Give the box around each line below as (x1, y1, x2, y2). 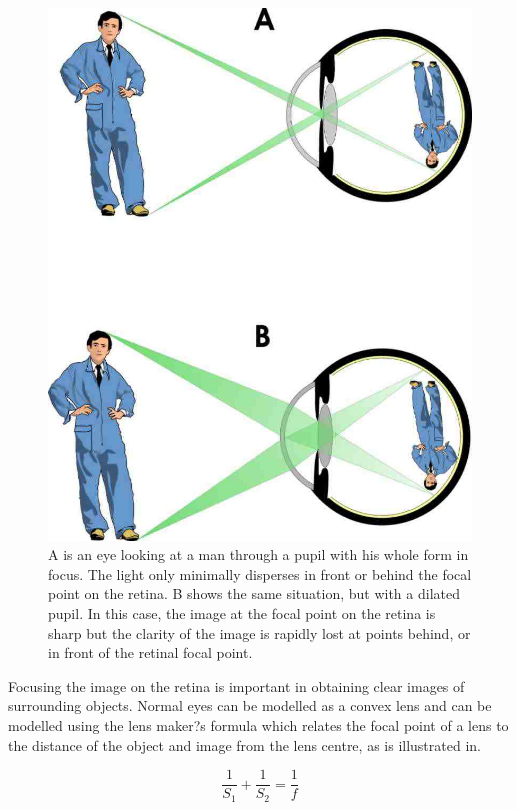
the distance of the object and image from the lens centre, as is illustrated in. (8, 734, 481, 755)
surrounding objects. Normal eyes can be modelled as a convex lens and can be (8, 695, 492, 716)
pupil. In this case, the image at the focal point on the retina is (48, 603, 436, 624)
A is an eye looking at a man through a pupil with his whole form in (48, 544, 469, 565)
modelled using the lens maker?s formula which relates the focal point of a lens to (8, 714, 509, 735)
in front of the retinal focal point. (48, 642, 253, 663)
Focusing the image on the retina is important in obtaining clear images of (8, 675, 465, 696)
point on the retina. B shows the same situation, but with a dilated (48, 583, 460, 604)
